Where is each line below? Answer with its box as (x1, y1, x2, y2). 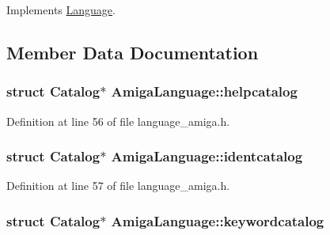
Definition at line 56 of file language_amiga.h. (6, 112, 230, 129)
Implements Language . (6, 2, 116, 17)
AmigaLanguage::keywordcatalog (111, 210, 324, 230)
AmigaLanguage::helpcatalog (111, 81, 298, 101)
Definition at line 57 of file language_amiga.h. (6, 177, 230, 194)
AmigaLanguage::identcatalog (111, 146, 303, 166)
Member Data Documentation (6, 40, 259, 64)
